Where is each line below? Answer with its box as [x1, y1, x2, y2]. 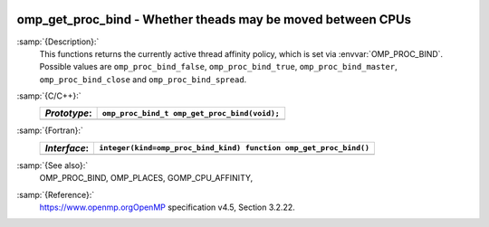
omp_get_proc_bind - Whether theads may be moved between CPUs [16, 12, 412, 27]
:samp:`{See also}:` [16, 159, 89, 171]
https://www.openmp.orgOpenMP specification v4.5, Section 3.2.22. [39, 202, 296, 213]
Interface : [44, 141, 90, 154]
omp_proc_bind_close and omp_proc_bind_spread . [39, 73, 247, 85]
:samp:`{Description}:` [16, 36, 100, 47]
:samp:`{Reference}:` [16, 189, 95, 200]
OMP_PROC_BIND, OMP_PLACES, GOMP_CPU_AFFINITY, [39, 173, 254, 184]
